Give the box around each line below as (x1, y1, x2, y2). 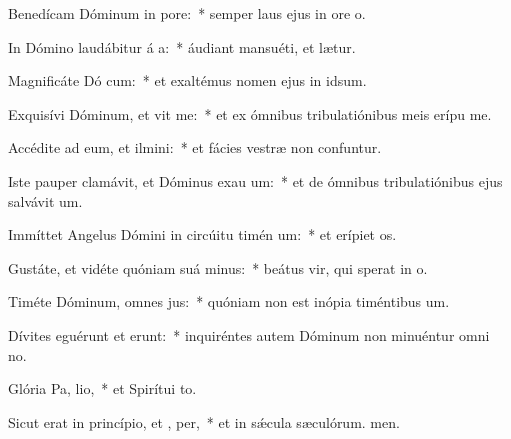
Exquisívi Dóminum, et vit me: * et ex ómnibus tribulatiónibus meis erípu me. (8, 103, 492, 124)
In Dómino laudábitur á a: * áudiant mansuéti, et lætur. (8, 36, 356, 57)
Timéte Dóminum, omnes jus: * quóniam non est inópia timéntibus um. (8, 291, 450, 312)
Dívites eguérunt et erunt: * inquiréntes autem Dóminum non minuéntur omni (8, 324, 490, 345)
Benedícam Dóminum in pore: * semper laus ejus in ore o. (8, 3, 366, 23)
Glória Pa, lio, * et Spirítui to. (8, 378, 197, 399)
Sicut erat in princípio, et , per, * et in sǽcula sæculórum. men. (8, 411, 400, 432)
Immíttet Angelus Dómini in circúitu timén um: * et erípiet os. (8, 224, 397, 245)
